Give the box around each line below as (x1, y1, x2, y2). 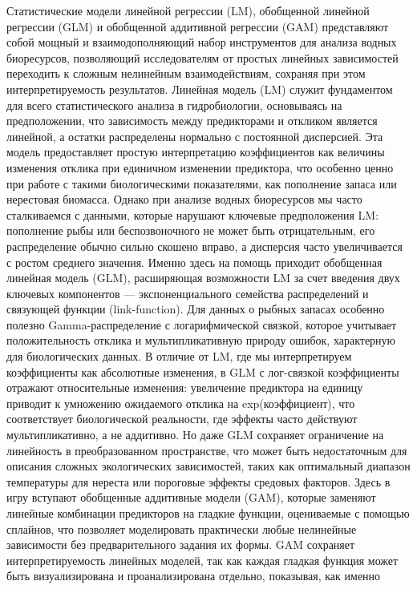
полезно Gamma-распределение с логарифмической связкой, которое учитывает (6, 316, 397, 333)
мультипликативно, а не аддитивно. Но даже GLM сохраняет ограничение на (6, 426, 384, 443)
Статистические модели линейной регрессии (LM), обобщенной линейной (6, 2, 370, 18)
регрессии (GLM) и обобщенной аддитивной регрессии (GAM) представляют (6, 18, 389, 34)
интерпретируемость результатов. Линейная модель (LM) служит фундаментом (6, 80, 393, 97)
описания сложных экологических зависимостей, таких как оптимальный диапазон (6, 458, 411, 474)
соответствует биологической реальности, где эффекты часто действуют (6, 410, 358, 427)
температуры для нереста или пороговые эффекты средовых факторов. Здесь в (6, 473, 391, 490)
